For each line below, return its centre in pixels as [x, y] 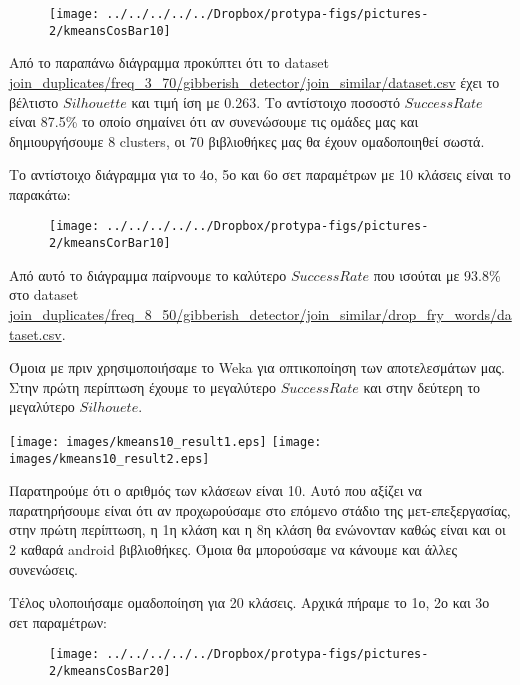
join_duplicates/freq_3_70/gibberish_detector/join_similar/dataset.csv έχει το [254, 81]
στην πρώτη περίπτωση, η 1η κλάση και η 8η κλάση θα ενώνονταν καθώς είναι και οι [257, 529]
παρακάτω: [40, 193]
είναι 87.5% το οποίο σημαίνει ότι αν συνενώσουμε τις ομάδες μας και [214, 121]
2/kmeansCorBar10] [110, 243]
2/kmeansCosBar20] [110, 671]
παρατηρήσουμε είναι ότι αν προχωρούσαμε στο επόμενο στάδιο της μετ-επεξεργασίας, [260, 509]
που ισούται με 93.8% [437, 274]
